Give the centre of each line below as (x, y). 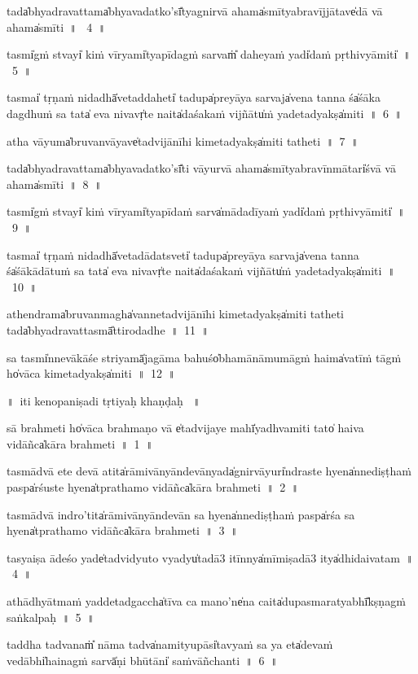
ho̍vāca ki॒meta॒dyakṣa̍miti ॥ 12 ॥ (91, 373)
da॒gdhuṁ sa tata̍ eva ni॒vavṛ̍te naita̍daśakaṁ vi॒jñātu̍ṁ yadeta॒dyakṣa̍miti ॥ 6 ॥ (205, 113)
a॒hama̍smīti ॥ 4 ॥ (56, 26)
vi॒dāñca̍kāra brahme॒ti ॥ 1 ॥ (80, 443)
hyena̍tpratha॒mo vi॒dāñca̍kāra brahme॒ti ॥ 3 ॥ (122, 530)
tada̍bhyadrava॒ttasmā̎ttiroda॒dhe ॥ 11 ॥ (108, 329)
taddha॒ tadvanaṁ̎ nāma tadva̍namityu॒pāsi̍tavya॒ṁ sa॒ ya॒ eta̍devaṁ (170, 644)
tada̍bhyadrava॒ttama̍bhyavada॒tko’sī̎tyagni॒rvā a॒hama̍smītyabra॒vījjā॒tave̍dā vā (195, 11)
